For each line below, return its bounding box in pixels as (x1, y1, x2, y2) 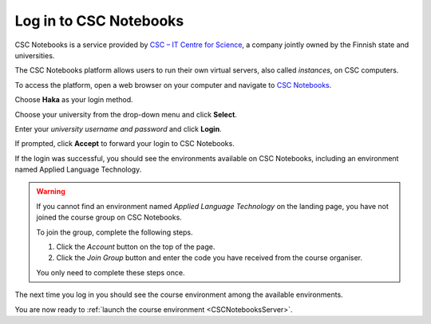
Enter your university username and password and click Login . (14, 124, 223, 133)
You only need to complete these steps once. (36, 267, 185, 277)
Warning (36, 187, 65, 196)
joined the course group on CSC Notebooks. (36, 212, 183, 223)
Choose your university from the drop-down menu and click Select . (14, 109, 237, 119)
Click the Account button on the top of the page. (56, 242, 215, 251)
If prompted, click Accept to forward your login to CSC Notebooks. (14, 139, 235, 148)
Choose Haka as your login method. (14, 95, 133, 105)
